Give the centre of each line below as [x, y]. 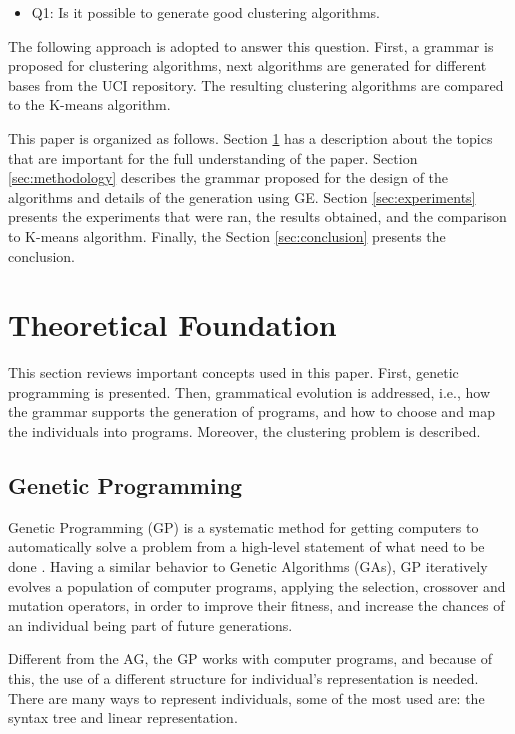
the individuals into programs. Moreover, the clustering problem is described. [244, 431]
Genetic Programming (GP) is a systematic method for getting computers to [243, 526]
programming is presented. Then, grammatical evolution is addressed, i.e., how [249, 391]
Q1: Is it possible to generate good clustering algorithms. [205, 12]
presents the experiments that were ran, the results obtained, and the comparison [257, 216]
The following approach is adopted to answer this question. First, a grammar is [251, 45]
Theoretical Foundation [172, 324]
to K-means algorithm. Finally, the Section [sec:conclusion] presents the [227, 235]
